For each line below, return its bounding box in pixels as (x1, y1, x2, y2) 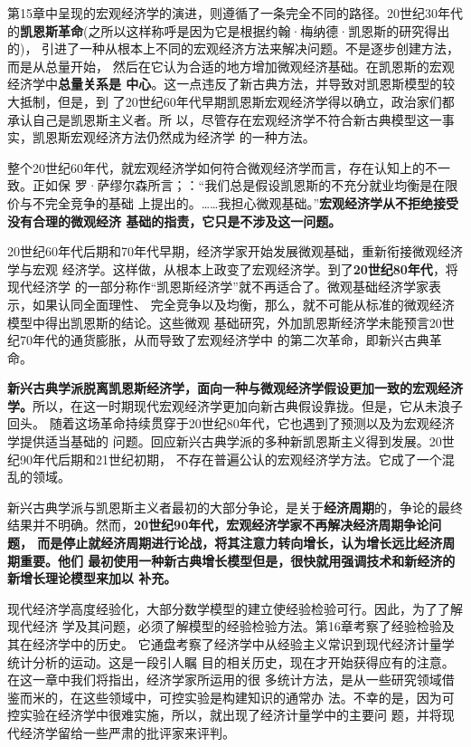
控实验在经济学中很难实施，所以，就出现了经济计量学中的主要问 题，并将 (7, 705, 442, 724)
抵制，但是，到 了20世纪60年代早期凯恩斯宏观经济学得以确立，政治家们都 (19, 91, 455, 110)
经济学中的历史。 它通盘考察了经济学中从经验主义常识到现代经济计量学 (32, 635, 455, 653)
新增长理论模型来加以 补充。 (7, 569, 177, 588)
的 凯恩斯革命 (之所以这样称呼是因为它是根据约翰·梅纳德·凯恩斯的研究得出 (7, 21, 450, 40)
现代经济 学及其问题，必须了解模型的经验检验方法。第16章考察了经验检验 (7, 617, 442, 636)
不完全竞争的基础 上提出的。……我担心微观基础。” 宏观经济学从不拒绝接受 (32, 193, 459, 212)
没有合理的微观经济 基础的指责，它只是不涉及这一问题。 (7, 211, 342, 230)
